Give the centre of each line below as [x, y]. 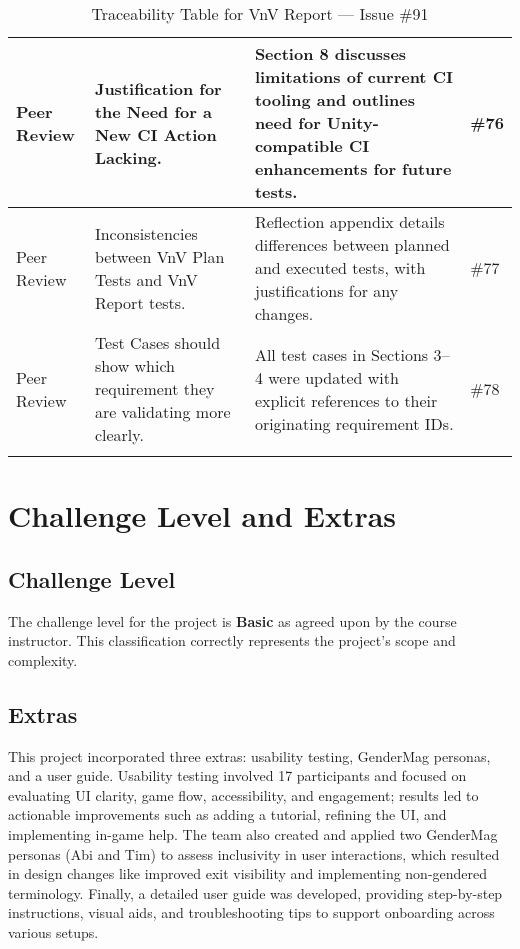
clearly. [119, 434]
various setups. [53, 931]
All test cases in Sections [341, 354]
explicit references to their [346, 400]
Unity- [352, 122]
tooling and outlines [334, 99]
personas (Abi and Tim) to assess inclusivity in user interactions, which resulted [254, 853]
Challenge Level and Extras [202, 515]
